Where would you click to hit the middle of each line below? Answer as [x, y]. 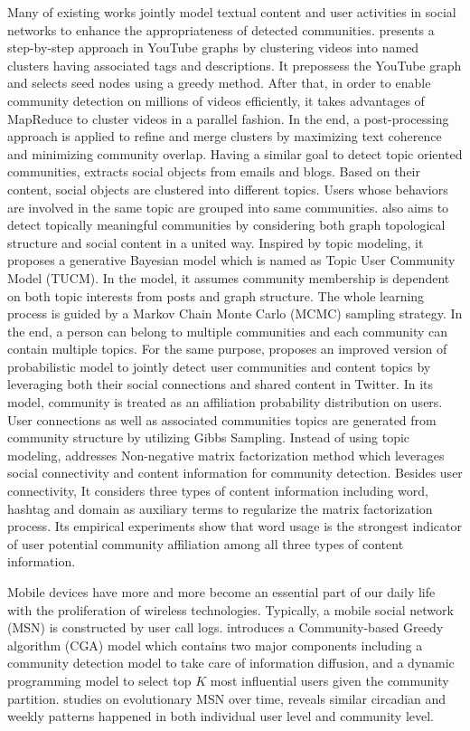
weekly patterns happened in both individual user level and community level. [221, 716]
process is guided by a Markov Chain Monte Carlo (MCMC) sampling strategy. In [235, 313]
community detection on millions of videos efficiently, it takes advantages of [216, 100]
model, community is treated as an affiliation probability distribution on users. [225, 402]
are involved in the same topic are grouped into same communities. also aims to [228, 207]
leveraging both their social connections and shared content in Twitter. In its [221, 384]
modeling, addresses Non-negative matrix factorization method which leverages [226, 455]
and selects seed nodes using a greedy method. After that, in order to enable [219, 83]
